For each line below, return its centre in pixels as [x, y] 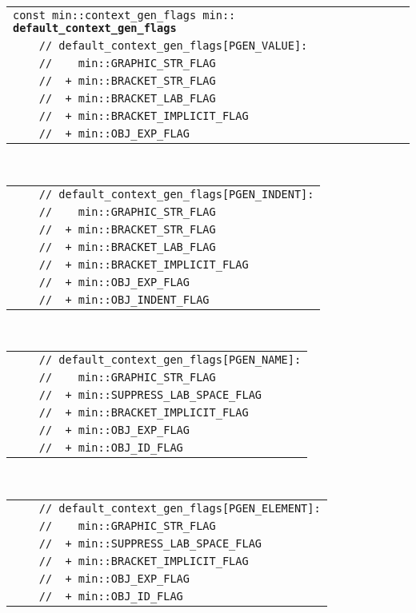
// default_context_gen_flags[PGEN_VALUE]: [173, 46]
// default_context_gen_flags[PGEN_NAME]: [170, 360]
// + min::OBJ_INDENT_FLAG [124, 299]
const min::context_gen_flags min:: [124, 15]
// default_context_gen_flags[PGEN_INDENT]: [176, 194]
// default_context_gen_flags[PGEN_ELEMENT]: [180, 508]
